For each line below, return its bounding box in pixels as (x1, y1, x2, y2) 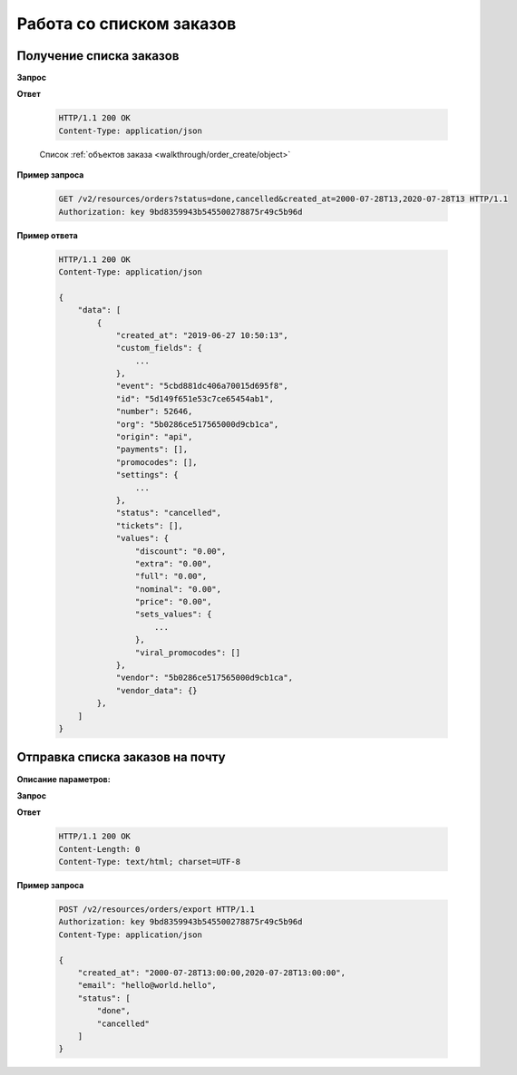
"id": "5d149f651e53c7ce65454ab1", (115, 393, 274, 403)
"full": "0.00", (134, 571, 208, 582)
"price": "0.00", (134, 596, 212, 607)
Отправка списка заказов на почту (16, 750, 226, 765)
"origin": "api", (115, 431, 193, 442)
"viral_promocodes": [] (134, 647, 240, 657)
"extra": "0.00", (134, 558, 212, 568)
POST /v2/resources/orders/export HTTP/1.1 (58, 905, 256, 915)
